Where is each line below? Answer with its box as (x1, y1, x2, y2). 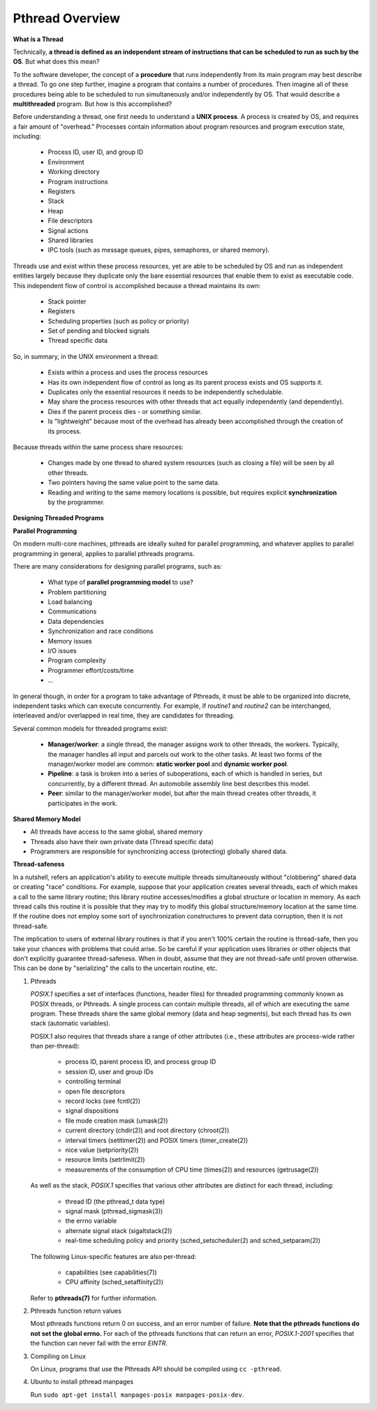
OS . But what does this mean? (13, 57, 100, 66)
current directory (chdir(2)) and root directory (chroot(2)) (65, 1126, 230, 1134)
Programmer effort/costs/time (47, 666, 134, 674)
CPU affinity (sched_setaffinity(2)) (65, 1278, 164, 1286)
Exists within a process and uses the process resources (47, 368, 209, 377)
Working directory (47, 168, 101, 176)
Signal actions (47, 226, 89, 234)
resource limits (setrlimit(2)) (65, 1155, 146, 1164)
